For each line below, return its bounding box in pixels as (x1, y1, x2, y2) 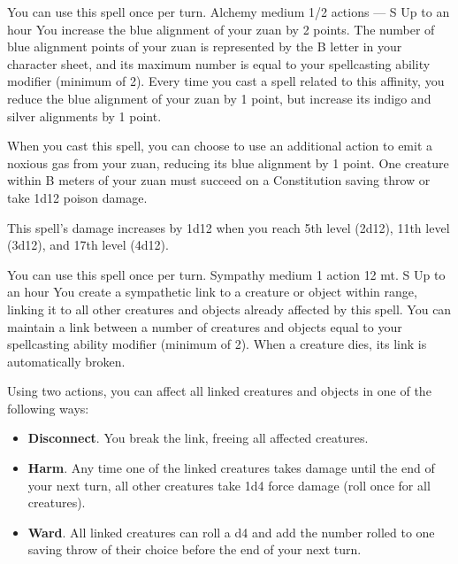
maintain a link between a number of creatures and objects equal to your (7, 317, 402, 336)
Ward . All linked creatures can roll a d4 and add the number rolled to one (27, 522, 435, 541)
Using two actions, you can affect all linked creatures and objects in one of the (7, 382, 431, 400)
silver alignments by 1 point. (7, 106, 162, 125)
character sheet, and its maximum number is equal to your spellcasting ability (7, 54, 431, 73)
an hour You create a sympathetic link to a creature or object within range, (7, 282, 417, 301)
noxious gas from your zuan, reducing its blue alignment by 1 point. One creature (7, 153, 449, 172)
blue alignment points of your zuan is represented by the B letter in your (7, 37, 402, 56)
